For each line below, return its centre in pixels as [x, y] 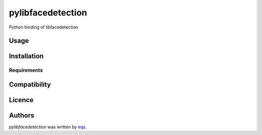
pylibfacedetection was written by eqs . [48, 127]
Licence [21, 100]
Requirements [26, 70]
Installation [26, 56]
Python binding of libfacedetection [44, 27]
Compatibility [30, 84]
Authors [22, 115]
